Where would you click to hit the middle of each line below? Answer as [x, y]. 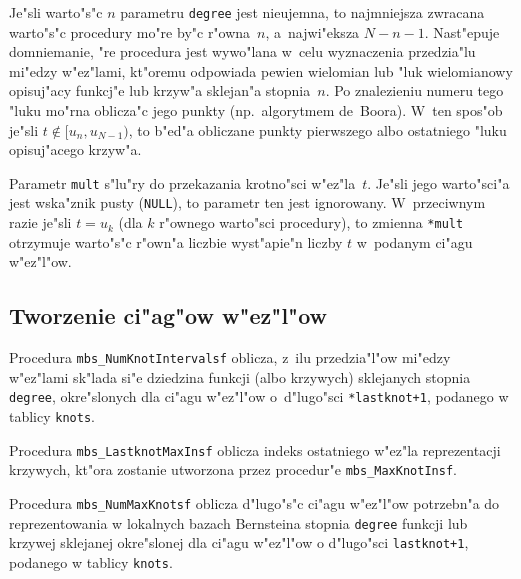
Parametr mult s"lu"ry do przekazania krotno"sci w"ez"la [182, 182]
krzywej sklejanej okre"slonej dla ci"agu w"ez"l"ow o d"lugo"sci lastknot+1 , [239, 542]
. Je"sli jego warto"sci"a [438, 182]
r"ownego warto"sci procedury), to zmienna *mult [311, 222]
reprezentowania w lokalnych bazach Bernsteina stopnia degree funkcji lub [238, 522]
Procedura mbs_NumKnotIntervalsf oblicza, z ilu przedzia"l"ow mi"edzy [230, 357]
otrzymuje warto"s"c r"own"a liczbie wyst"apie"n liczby [176, 241]
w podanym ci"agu [414, 241]
